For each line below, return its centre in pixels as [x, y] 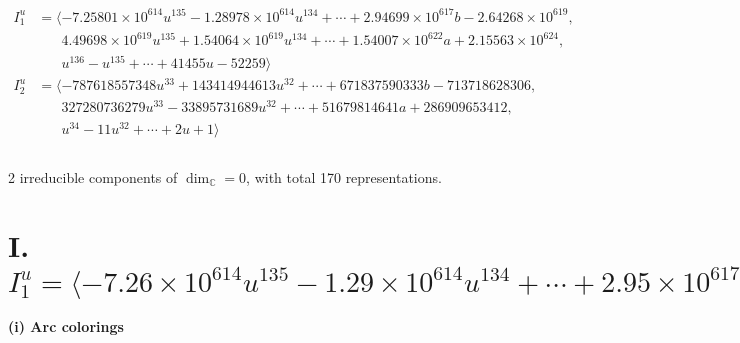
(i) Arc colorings [66, 326]
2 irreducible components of [93, 176]
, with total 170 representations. [344, 176]
